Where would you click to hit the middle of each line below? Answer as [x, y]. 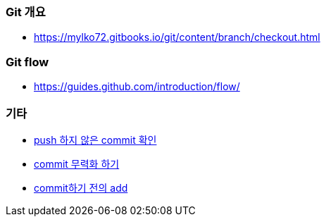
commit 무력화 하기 [77, 164]
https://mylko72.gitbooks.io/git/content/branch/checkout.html [177, 37]
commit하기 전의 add [81, 187]
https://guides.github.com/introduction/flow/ [137, 87]
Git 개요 [26, 12]
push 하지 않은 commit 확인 [95, 140]
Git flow [27, 62]
